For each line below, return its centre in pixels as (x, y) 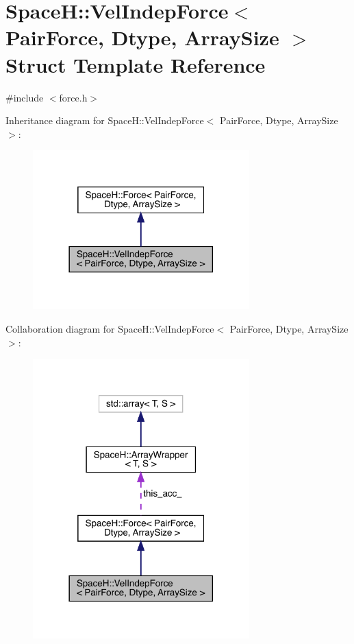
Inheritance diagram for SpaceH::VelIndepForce (105, 120)
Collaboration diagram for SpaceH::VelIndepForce (110, 329)
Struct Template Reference (136, 64)
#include (25, 97)
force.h (73, 97)
